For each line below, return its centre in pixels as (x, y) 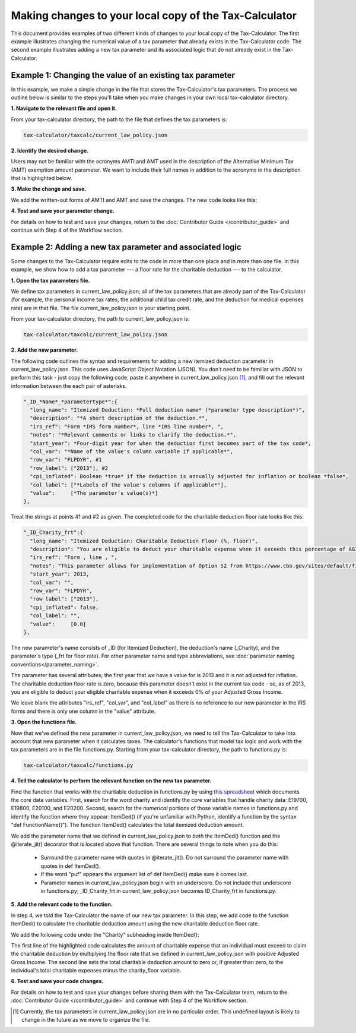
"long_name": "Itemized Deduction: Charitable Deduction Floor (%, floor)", (144, 541)
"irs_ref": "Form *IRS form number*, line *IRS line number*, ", (127, 427)
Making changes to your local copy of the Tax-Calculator (154, 15)
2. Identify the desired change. (50, 150)
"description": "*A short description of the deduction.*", (119, 418)
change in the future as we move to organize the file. (86, 1020)
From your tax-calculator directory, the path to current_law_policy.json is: (100, 319)
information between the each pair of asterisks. (69, 386)
